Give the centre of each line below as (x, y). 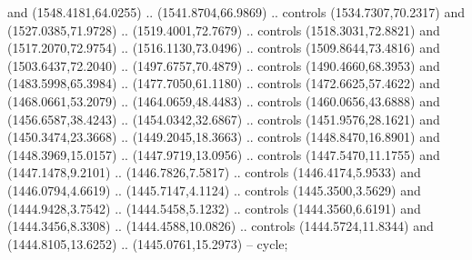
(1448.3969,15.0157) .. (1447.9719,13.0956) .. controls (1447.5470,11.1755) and (224, 154)
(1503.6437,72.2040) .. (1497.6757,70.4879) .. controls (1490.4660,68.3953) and (224, 65)
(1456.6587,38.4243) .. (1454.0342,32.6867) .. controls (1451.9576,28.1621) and (224, 119)
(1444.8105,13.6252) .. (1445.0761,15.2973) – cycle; (148, 243)
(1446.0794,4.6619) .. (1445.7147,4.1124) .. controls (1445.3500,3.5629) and (214, 190)
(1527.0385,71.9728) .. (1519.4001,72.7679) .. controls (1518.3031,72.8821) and (224, 30)
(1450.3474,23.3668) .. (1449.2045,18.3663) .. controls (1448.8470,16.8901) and (224, 137)
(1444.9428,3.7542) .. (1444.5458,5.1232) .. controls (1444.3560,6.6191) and (214, 208)
